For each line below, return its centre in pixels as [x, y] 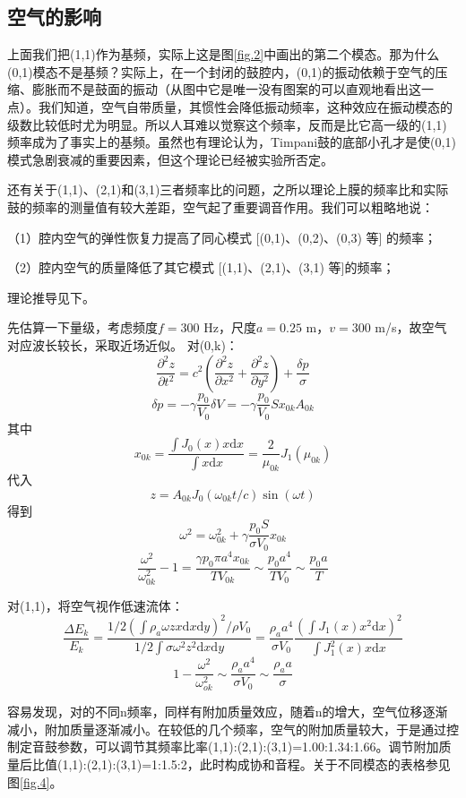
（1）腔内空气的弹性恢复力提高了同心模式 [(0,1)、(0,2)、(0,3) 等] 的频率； [222, 237]
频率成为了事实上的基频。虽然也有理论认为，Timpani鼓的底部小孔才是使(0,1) [232, 142]
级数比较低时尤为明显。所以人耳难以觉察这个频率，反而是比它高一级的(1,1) [227, 124]
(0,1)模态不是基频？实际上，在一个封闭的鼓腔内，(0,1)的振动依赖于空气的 [221, 71]
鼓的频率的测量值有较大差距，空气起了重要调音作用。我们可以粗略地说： [220, 206]
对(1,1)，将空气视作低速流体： [95, 605]
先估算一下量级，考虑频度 [82, 327]
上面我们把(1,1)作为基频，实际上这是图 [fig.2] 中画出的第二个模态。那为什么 [224, 54]
